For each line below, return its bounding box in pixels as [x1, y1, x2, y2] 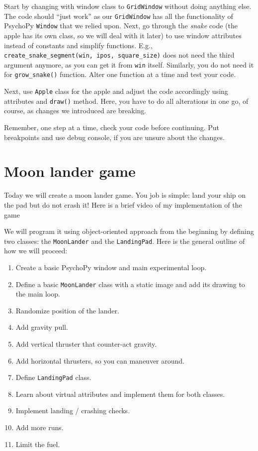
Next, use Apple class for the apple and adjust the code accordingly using [4, 86, 228, 96]
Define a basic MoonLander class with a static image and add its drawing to [15, 279, 245, 289]
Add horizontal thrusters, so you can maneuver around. [15, 355, 184, 366]
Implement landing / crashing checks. [15, 405, 130, 416]
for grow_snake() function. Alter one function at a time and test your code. [4, 69, 236, 79]
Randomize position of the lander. [15, 305, 119, 315]
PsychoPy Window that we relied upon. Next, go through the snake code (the [4, 20, 238, 31]
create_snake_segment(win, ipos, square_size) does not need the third [4, 50, 235, 60]
